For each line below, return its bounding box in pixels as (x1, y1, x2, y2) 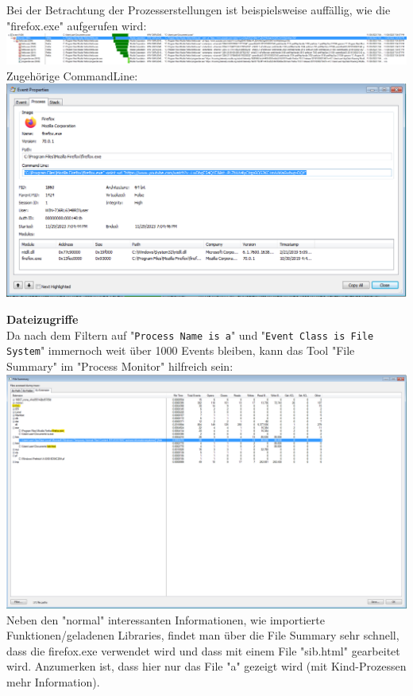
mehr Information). (6, 673, 100, 690)
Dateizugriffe (6, 311, 79, 328)
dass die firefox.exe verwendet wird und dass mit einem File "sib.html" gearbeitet (6, 642, 400, 659)
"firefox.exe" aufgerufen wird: (6, 17, 147, 33)
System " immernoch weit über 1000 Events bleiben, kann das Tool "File (6, 342, 355, 359)
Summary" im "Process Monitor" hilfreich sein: (6, 357, 234, 374)
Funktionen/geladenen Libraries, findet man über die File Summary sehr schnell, (6, 627, 399, 644)
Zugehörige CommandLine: (6, 67, 138, 84)
